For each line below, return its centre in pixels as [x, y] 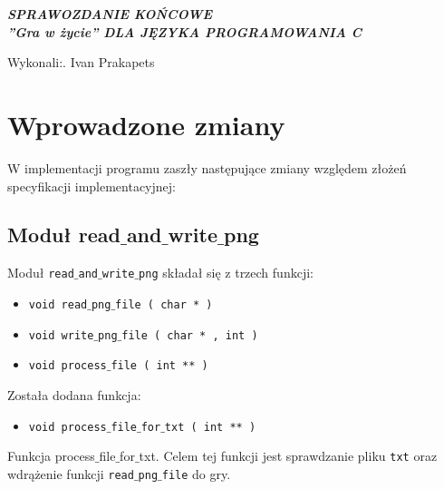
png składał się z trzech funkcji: [226, 273]
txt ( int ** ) [210, 427]
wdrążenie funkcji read [71, 473]
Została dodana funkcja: [74, 394]
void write [61, 335]
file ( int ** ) [159, 366]
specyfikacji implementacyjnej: [92, 186]
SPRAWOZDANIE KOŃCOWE [110, 14]
